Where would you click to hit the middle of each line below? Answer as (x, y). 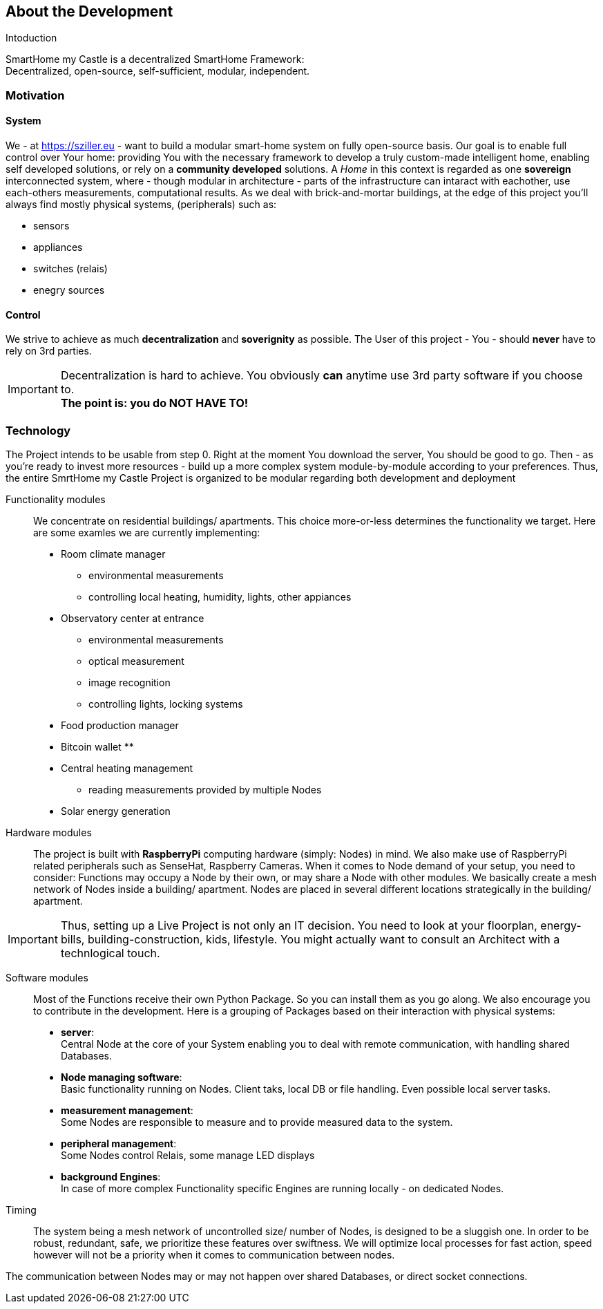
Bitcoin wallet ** (97, 746)
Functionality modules (56, 499)
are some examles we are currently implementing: (147, 532)
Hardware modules (49, 832)
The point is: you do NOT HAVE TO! (154, 403)
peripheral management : (119, 1143)
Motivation (35, 95)
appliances (58, 247)
